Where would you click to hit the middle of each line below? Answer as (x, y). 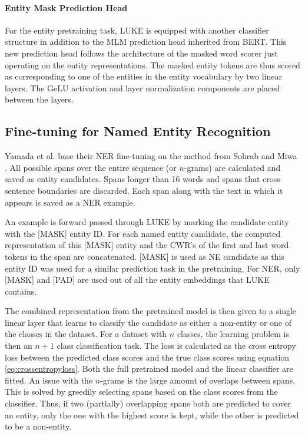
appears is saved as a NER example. (70, 202)
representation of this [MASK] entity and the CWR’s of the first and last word (147, 245)
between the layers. (39, 99)
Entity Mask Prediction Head (66, 7)
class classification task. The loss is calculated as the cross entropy (176, 346)
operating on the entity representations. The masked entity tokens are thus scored (152, 65)
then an (19, 346)
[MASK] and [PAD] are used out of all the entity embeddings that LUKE (137, 280)
